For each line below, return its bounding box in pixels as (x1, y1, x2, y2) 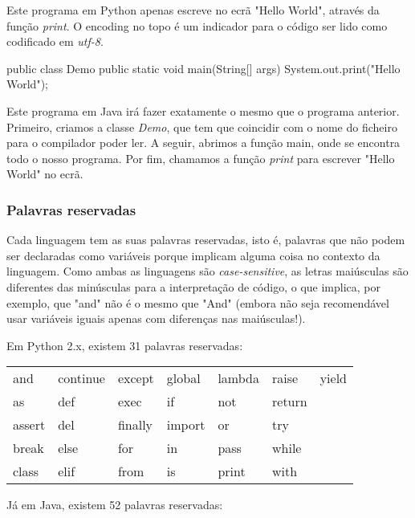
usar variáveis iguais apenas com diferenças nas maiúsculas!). (6, 310, 306, 327)
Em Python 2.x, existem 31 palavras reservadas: (6, 336, 243, 353)
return (272, 392, 307, 411)
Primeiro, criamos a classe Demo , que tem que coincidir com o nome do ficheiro (6, 118, 397, 135)
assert (13, 415, 46, 434)
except (117, 369, 154, 388)
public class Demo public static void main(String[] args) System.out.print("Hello (6, 59, 401, 76)
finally (117, 415, 153, 434)
